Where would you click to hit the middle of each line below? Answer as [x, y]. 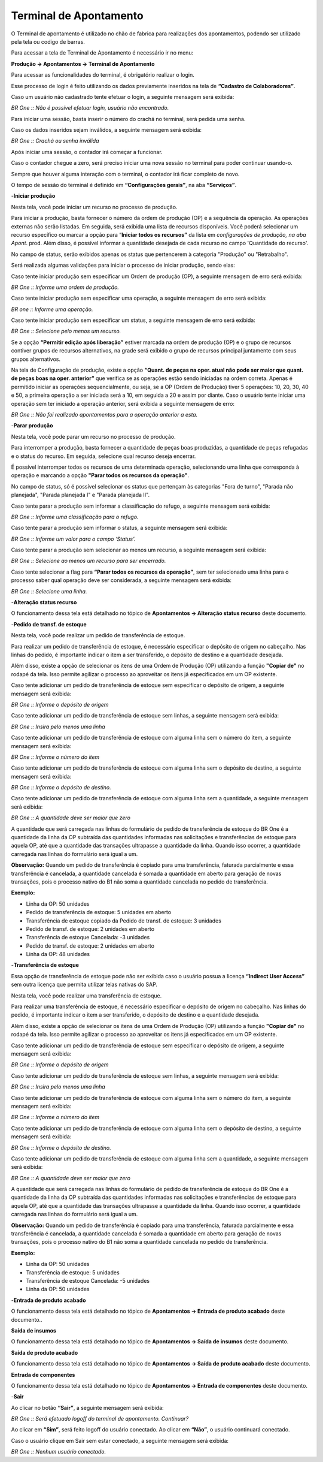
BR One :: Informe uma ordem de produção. [65, 287]
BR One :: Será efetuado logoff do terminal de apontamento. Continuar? [100, 1419]
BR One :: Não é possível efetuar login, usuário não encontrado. [90, 108]
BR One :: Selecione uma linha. [49, 591]
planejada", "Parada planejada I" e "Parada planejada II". [80, 495]
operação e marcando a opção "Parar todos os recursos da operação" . [100, 475]
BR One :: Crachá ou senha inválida [55, 141]
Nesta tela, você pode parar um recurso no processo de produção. [93, 436]
